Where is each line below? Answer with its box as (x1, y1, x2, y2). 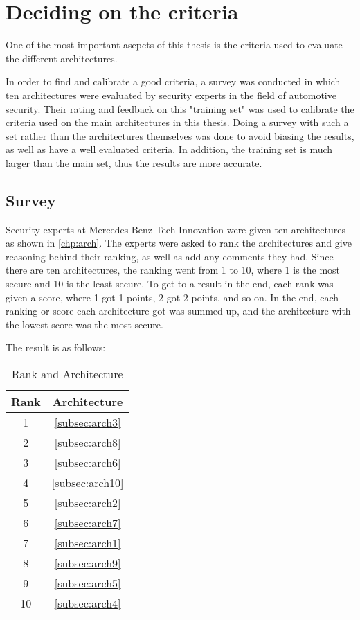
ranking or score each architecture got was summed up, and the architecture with (6, 303, 351, 318)
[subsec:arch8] (54, 434, 121, 451)
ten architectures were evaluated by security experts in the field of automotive (6, 87, 336, 102)
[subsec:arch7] (54, 515, 121, 531)
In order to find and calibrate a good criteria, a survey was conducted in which (6, 74, 341, 89)
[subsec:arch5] (54, 575, 121, 592)
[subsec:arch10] (51, 475, 124, 491)
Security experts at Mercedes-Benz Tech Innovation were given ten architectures (6, 222, 345, 236)
